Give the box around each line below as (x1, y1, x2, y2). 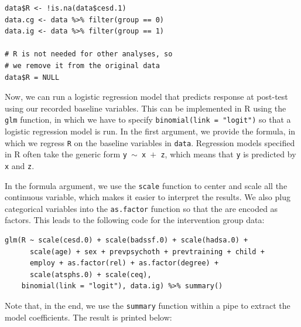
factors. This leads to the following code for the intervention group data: (5, 214, 265, 226)
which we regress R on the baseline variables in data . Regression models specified (5, 136, 295, 149)
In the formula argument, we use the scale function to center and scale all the (5, 179, 288, 191)
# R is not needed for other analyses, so (5, 50, 173, 59)
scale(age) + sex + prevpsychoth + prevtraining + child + (29, 247, 265, 256)
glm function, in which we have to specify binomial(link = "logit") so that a (5, 113, 291, 126)
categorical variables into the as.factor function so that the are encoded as (5, 202, 278, 214)
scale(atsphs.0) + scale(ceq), (29, 270, 152, 279)
